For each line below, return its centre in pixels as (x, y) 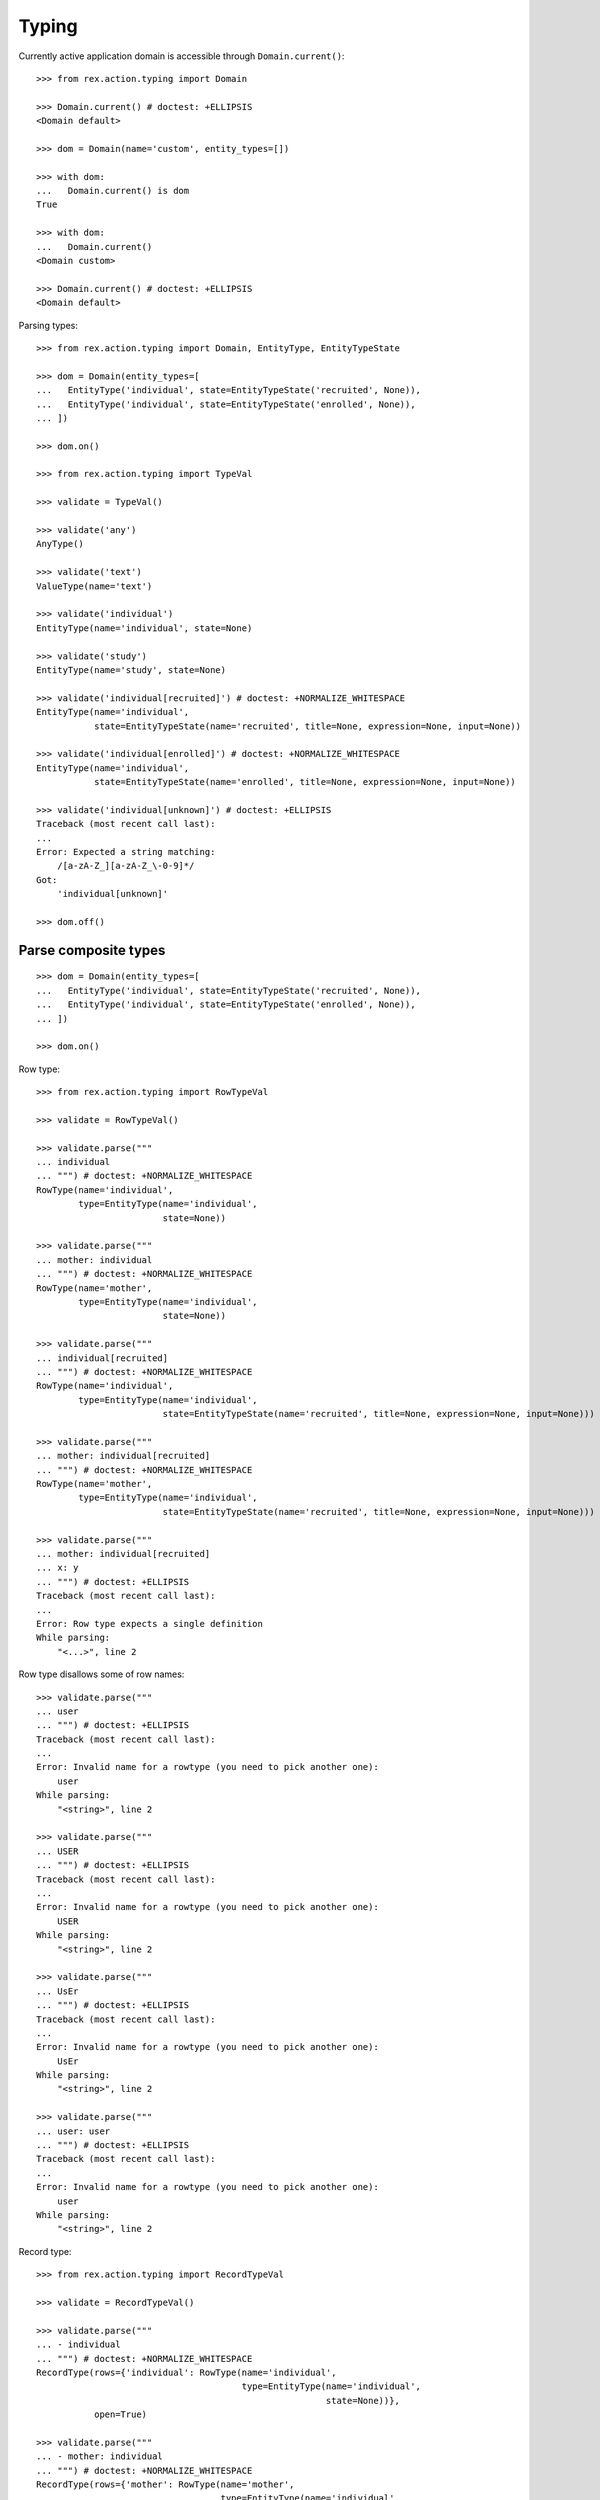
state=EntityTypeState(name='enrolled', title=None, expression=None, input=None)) (305, 782)
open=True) (120, 2414)
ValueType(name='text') (94, 586)
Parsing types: (48, 325)
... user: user (73, 2131)
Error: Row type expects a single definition (150, 1623)
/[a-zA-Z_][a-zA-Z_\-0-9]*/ (125, 866)
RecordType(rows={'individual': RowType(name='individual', (186, 2372)
